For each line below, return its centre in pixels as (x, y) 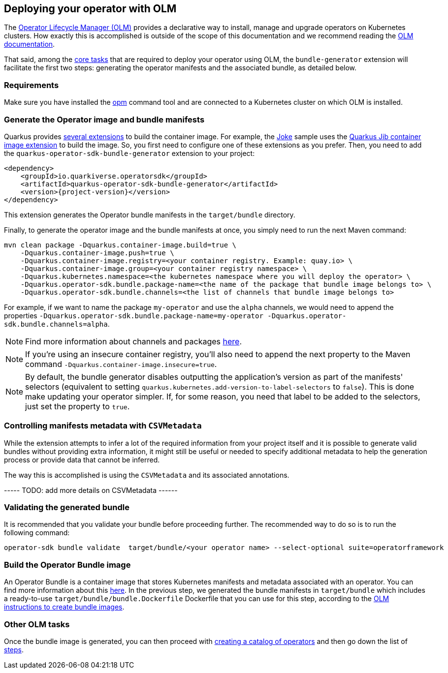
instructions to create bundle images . (64, 607)
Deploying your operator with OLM (90, 9)
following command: (37, 533)
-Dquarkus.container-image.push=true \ (97, 253)
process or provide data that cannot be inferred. (82, 459)
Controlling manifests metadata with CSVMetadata (103, 426)
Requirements (32, 85)
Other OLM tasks (37, 624)
